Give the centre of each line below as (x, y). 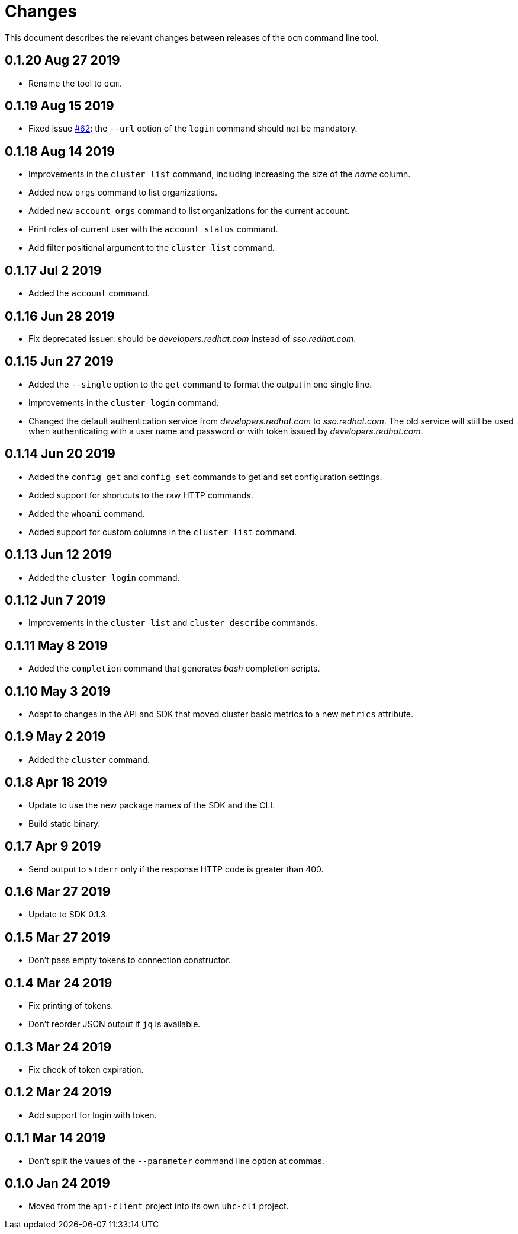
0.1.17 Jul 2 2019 (53, 270)
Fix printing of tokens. (71, 1006)
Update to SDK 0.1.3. (68, 915)
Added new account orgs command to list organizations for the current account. (189, 211)
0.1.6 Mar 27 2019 (58, 891)
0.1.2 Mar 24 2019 (58, 1092)
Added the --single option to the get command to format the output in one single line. (200, 384)
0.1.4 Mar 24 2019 (59, 983)
